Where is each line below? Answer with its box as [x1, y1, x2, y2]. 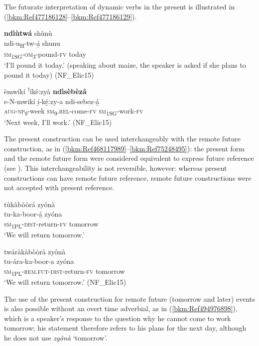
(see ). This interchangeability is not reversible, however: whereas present [4, 162, 227, 173]
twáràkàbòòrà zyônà [4, 246, 66, 256]
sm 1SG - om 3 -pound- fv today [4, 48, 86, 60]
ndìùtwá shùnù [4, 28, 52, 38]
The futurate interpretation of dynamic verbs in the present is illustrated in [4, 1, 235, 11]
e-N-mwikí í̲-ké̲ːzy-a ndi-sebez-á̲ [4, 96, 99, 106]
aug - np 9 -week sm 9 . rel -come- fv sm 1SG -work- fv [4, 106, 143, 117]
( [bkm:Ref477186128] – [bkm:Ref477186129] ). [4, 11, 137, 21]
